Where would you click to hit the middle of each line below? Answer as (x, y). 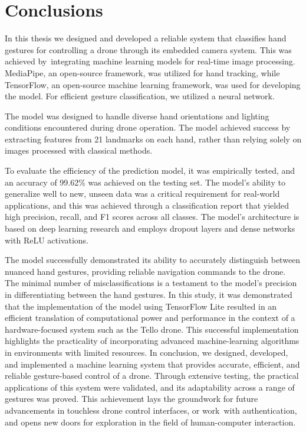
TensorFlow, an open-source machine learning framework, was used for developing (153, 84)
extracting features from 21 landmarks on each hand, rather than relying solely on (153, 139)
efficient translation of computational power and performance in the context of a (150, 318)
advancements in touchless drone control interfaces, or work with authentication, (151, 410)
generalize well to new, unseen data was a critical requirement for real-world (142, 194)
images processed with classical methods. (79, 150)
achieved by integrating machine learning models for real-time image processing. (150, 61)
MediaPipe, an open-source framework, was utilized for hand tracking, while (142, 72)
